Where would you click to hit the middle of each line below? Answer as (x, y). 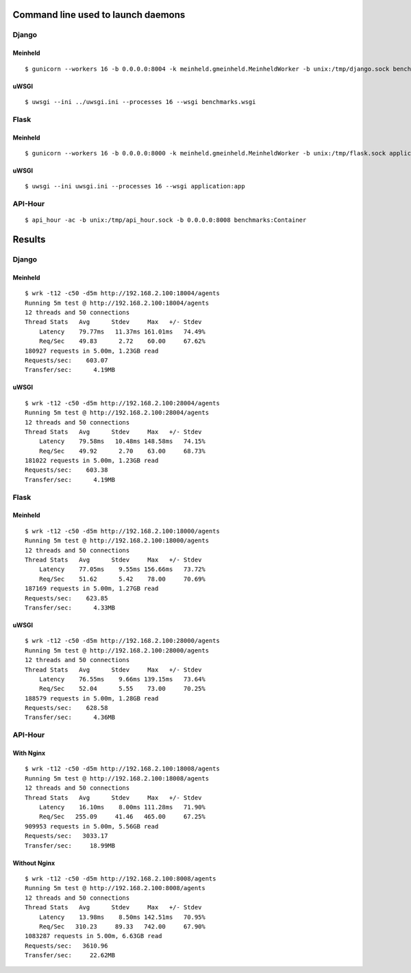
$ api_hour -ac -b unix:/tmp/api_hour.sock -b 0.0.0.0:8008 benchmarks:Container (166, 220)
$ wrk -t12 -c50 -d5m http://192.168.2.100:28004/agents (123, 403)
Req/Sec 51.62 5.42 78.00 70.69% (122, 579)
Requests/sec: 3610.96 (66, 946)
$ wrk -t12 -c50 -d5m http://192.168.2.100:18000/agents (123, 531)
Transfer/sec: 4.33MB (70, 607)
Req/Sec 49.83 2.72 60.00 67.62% (122, 341)
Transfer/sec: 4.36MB (70, 718)
